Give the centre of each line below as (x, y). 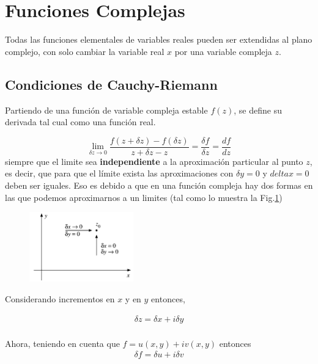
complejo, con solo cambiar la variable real (85, 51)
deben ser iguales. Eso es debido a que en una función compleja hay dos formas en (159, 185)
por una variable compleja (223, 51)
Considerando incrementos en (60, 299)
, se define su (258, 110)
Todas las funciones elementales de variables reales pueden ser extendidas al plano (159, 39)
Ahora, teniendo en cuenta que (62, 343)
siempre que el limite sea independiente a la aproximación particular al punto (154, 161)
